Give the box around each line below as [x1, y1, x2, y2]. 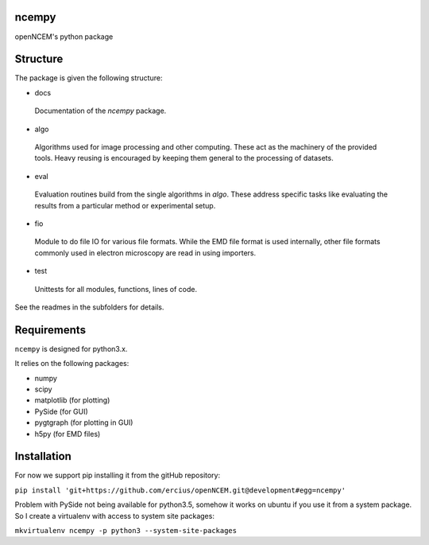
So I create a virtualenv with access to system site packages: [14, 511, 214, 520]
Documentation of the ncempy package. [34, 106, 167, 115]
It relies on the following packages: [14, 359, 129, 368]
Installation [14, 450, 71, 463]
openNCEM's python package [14, 32, 114, 41]
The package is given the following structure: [14, 73, 163, 83]
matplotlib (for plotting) [34, 395, 110, 405]
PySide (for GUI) [34, 407, 89, 416]
